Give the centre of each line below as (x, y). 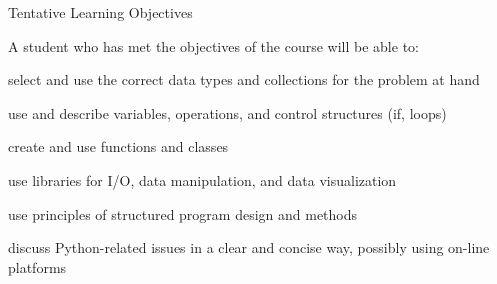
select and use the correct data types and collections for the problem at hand (244, 79)
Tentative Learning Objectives (100, 12)
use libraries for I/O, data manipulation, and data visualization (202, 179)
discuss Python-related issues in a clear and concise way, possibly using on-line (249, 247)
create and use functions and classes (118, 146)
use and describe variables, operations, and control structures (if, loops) (227, 112)
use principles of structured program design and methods (183, 213)
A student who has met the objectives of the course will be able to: (213, 45)
